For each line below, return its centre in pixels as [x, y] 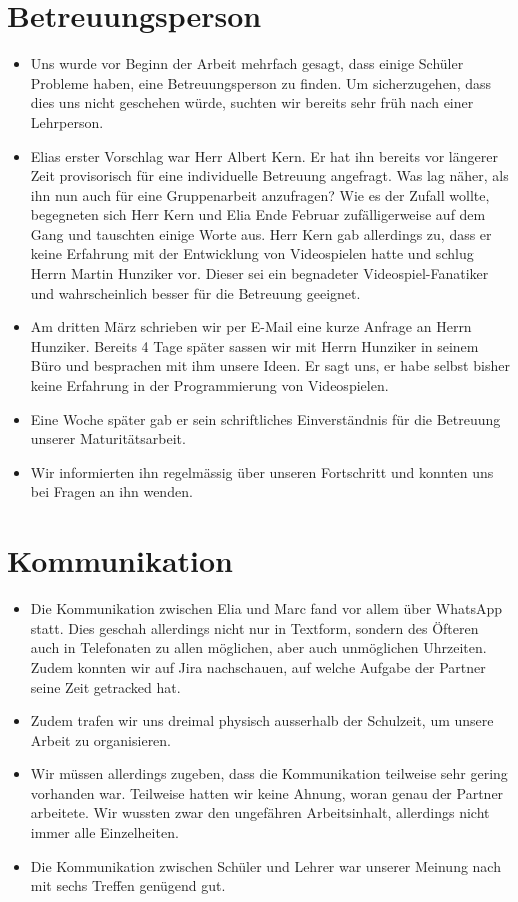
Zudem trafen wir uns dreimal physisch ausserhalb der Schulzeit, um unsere [262, 720]
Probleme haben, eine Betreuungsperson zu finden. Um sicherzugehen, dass [261, 82]
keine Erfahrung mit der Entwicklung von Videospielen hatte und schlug [252, 253]
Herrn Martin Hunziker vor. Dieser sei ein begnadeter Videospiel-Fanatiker [259, 273]
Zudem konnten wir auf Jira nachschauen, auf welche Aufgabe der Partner [258, 666]
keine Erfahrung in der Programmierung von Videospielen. [209, 385]
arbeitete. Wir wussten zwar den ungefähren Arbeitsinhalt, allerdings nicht [260, 812]
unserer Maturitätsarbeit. [108, 438]
